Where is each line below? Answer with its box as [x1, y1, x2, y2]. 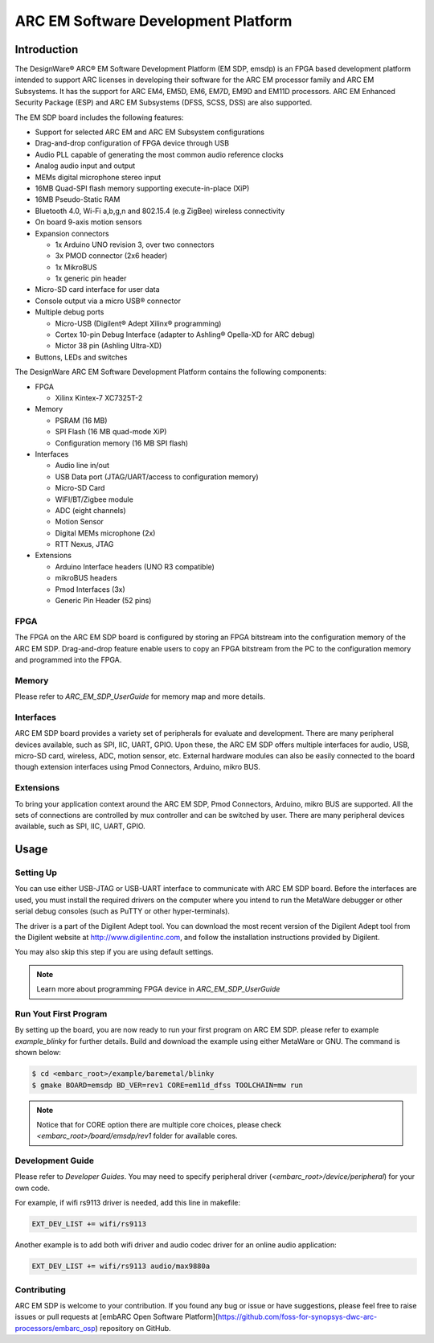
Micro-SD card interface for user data [35, 285, 160, 294]
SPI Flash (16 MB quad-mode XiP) [55, 427, 167, 437]
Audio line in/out [55, 461, 110, 470]
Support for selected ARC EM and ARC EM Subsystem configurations [35, 127, 265, 137]
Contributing [14, 1283, 66, 1295]
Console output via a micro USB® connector [35, 296, 181, 306]
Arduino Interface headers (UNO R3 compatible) [55, 561, 215, 571]
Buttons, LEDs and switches [35, 352, 128, 362]
